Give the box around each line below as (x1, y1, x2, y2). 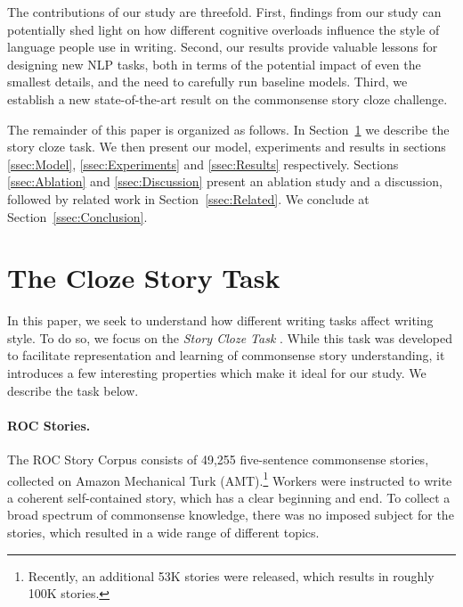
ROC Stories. (7, 415, 91, 434)
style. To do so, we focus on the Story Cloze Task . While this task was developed (7, 328, 452, 347)
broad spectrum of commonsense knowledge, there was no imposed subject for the (7, 505, 454, 524)
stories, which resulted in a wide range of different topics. (7, 523, 320, 542)
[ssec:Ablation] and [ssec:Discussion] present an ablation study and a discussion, (7, 172, 443, 191)
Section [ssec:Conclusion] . (7, 207, 148, 226)
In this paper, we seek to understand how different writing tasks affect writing (7, 311, 434, 330)
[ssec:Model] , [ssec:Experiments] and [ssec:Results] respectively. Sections (7, 154, 399, 173)
